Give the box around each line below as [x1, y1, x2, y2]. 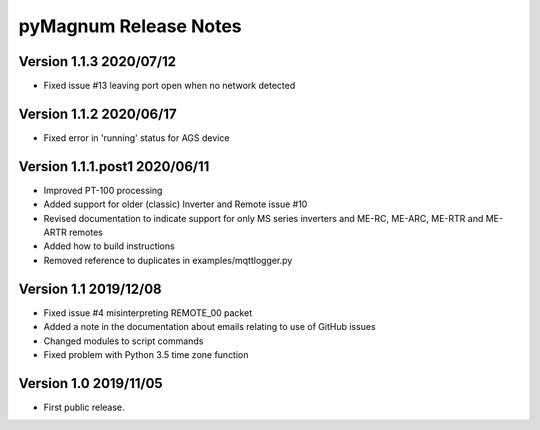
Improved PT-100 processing [43, 184, 163, 196]
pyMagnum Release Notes [18, 15, 242, 37]
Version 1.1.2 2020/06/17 [18, 105, 177, 122]
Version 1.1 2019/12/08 [18, 280, 162, 297]
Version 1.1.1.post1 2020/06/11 [18, 158, 210, 175]
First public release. [43, 401, 125, 413]
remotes [68, 226, 104, 239]
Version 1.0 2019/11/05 [18, 375, 164, 392]
